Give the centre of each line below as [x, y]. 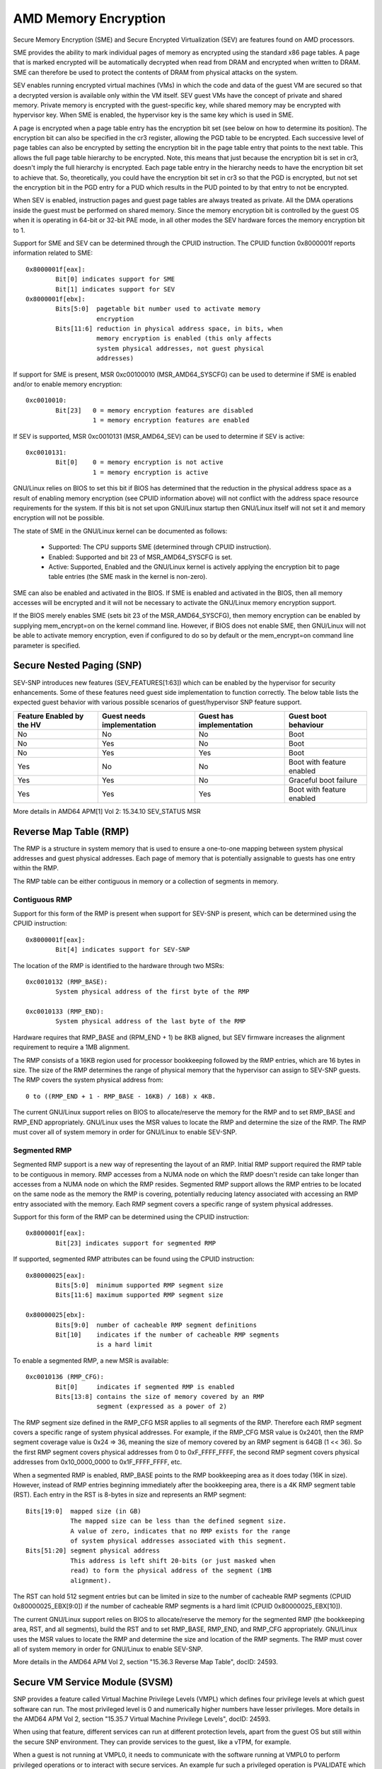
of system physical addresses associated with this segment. [179, 1541]
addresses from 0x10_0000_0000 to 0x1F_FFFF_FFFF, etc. [98, 1462]
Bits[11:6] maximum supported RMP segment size [139, 1295]
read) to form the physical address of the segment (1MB [171, 1571]
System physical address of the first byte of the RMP [152, 992]
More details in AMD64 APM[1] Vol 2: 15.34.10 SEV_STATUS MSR [107, 811]
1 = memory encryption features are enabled [171, 420]
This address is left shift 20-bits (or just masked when [173, 1561]
